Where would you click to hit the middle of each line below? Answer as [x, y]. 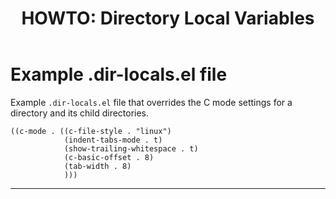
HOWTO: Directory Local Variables [168, 18]
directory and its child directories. [80, 113]
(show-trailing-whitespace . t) [131, 148]
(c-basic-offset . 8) [109, 157]
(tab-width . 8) [97, 166]
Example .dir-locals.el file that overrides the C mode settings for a [151, 102]
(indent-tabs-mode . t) [113, 140]
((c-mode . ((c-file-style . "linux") [91, 131]
